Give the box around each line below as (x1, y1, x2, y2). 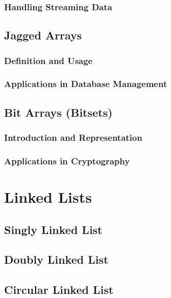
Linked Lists (4, 186, 92, 207)
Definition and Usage (4, 54, 93, 67)
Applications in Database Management (4, 77, 167, 90)
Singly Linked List (4, 221, 103, 237)
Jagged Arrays (4, 27, 82, 43)
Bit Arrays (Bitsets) (4, 104, 113, 120)
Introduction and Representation (4, 131, 142, 144)
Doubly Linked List (4, 251, 109, 267)
